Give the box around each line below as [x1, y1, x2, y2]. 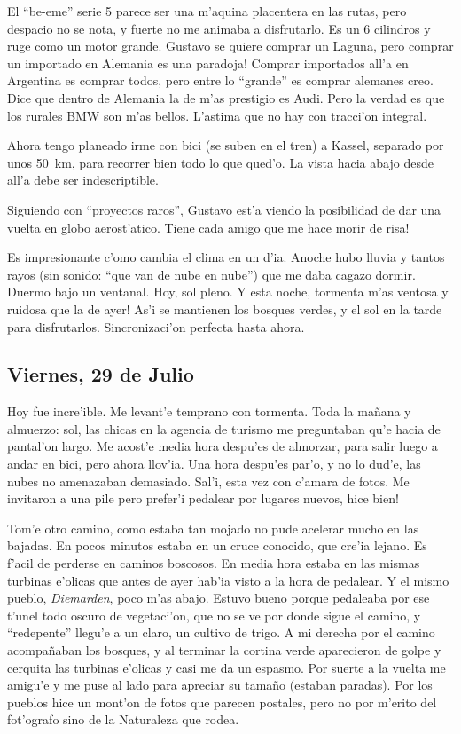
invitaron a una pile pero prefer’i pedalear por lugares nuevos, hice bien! [7, 489, 399, 508]
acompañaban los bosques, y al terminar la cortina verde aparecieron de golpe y [7, 641, 441, 659]
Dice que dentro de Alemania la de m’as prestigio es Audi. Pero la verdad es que [7, 88, 445, 107]
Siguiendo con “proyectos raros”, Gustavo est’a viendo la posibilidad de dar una [7, 200, 441, 218]
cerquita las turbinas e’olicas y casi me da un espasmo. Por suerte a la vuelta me [7, 658, 446, 676]
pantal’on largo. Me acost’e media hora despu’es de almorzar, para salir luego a [7, 437, 438, 455]
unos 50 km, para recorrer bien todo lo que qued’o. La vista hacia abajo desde [7, 153, 434, 171]
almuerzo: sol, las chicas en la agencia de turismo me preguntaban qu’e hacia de [7, 419, 441, 438]
